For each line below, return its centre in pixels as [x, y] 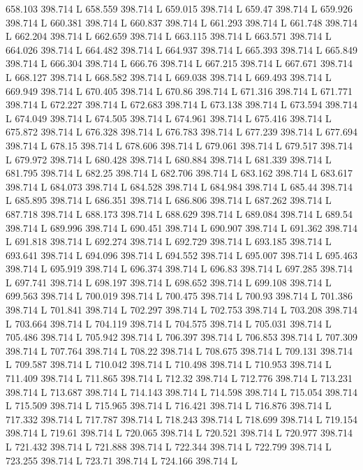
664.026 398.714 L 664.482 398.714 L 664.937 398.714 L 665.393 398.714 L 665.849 [181, 49]
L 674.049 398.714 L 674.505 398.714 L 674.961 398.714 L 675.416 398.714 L [169, 118]
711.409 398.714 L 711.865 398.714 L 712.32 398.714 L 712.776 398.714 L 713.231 [179, 378]
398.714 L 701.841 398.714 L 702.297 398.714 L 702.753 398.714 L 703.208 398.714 [181, 310]
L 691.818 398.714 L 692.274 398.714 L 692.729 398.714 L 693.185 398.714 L [169, 241]
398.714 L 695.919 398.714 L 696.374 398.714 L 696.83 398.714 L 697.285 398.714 [179, 269]
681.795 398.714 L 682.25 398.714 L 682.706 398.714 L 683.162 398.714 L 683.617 [179, 173]
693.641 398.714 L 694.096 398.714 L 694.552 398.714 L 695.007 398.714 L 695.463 [181, 255]
